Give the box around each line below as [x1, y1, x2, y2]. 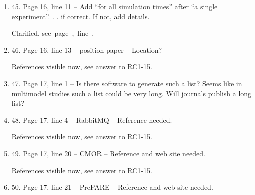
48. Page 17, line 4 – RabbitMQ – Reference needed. [11, 114, 172, 125]
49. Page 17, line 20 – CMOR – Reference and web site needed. [11, 148, 205, 158]
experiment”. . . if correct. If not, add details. [11, 11, 150, 21]
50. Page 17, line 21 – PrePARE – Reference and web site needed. [11, 182, 213, 192]
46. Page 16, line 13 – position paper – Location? [11, 44, 162, 55]
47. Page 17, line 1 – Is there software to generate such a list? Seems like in [11, 78, 242, 88]
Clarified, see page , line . [11, 28, 94, 38]
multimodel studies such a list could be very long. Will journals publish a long [11, 88, 252, 98]
